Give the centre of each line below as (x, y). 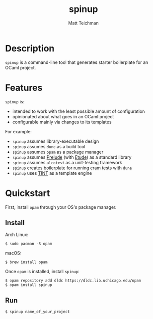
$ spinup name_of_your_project (38, 312)
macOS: (13, 253)
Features (24, 88)
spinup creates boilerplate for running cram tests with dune (72, 168)
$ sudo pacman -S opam (29, 244)
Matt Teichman (83, 23)
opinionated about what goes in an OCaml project (63, 116)
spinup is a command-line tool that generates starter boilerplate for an (77, 62)
